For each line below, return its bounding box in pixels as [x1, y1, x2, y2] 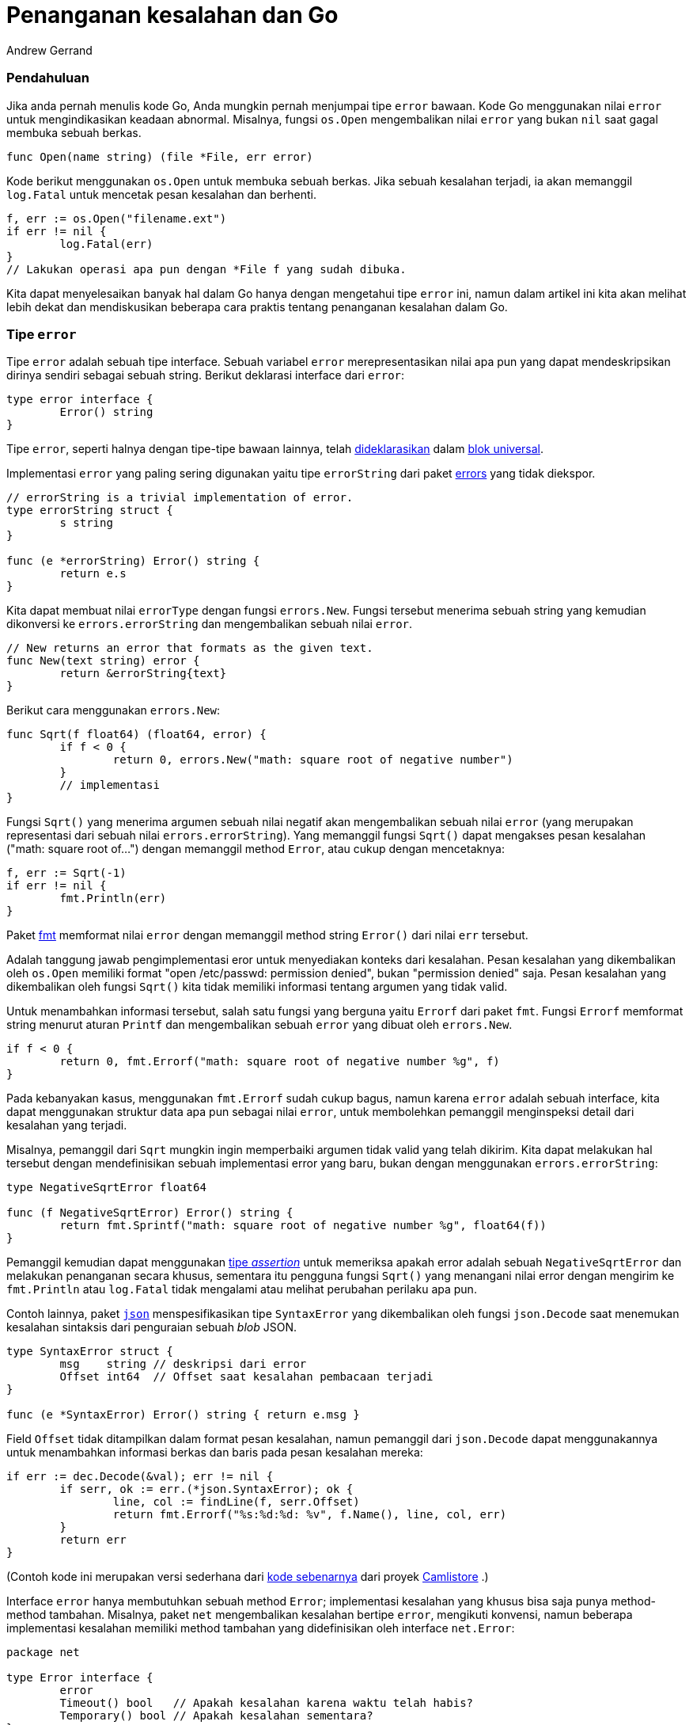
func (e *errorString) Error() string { [6, 554, 260, 568]
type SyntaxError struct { [6, 1345, 173, 1358]
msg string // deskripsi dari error [59, 1358, 307, 1371]
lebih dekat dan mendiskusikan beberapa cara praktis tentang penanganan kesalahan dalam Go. [6, 299, 508, 314]
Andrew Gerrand [6, 43, 93, 57]
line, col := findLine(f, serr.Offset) [112, 1495, 360, 1509]
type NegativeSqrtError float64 [6, 1181, 206, 1194]
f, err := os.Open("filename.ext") [6, 211, 227, 225]
